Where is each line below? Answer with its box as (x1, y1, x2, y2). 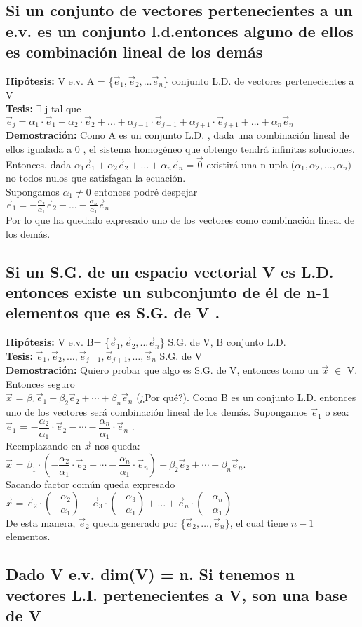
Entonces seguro (6, 376, 75, 391)
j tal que (45, 101, 81, 116)
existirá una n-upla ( (206, 156, 295, 171)
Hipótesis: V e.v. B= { (6, 335, 110, 349)
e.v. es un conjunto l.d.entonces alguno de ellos (6, 20, 354, 41)
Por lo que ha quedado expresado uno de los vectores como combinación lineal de (6, 213, 355, 227)
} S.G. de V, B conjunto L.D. (159, 335, 286, 349)
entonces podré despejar (94, 184, 198, 199)
